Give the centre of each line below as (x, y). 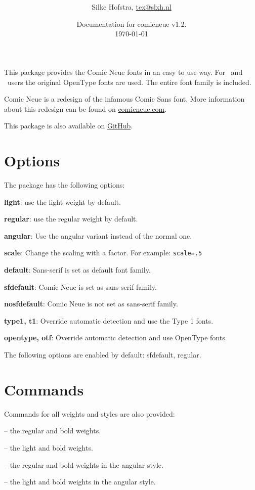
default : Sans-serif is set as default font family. (77, 270)
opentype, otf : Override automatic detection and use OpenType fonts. (116, 338)
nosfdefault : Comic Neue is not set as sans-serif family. (91, 304)
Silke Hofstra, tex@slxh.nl (132, 7)
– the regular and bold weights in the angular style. (84, 464)
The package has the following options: (65, 185)
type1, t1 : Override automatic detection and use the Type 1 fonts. (109, 320)
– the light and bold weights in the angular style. (80, 482)
